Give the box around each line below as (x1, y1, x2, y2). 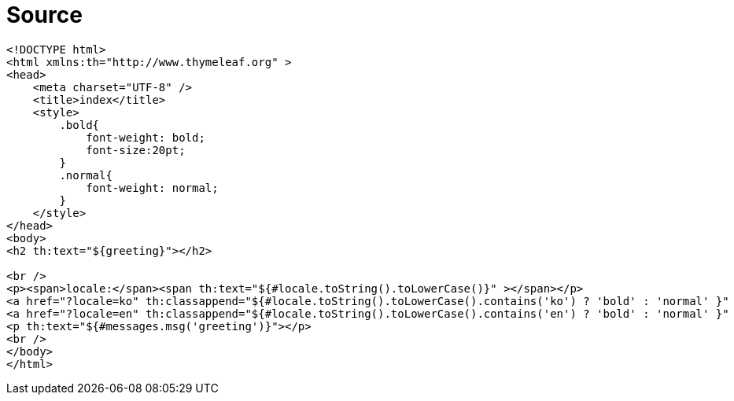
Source (6, 2, 83, 28)
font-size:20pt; (86, 143, 186, 156)
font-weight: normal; (86, 181, 219, 194)
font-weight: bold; (86, 131, 205, 144)
